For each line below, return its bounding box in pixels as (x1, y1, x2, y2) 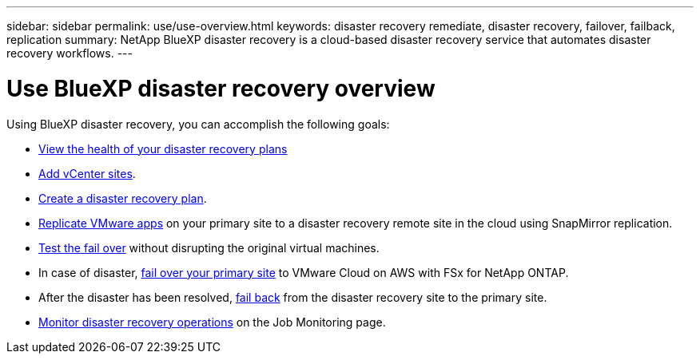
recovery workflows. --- (6, 46, 133, 60)
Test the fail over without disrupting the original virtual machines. (38, 240, 380, 255)
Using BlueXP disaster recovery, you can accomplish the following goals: (6, 117, 390, 131)
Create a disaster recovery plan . (38, 191, 207, 205)
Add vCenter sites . (38, 166, 136, 180)
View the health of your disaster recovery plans (38, 141, 288, 156)
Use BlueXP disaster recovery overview (6, 74, 436, 102)
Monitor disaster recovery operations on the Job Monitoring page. (38, 315, 386, 329)
